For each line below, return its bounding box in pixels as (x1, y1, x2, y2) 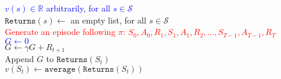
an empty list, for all (70, 13, 147, 26)
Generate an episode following (5, 25, 116, 38)
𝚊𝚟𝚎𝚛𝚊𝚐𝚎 (44, 65, 76, 74)
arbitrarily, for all (46, 2, 110, 14)
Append (5, 52, 34, 65)
